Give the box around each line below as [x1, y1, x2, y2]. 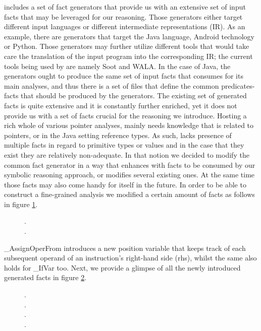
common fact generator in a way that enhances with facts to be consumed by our [4, 159, 255, 170]
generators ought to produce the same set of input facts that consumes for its [4, 71, 243, 81]
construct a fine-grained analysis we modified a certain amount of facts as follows [4, 189, 255, 200]
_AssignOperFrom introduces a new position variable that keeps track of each [4, 242, 246, 253]
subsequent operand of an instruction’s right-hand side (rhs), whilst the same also [4, 252, 257, 263]
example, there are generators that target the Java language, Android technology [4, 31, 254, 41]
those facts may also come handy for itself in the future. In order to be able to [4, 179, 246, 189]
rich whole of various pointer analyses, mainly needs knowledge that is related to [4, 120, 254, 130]
